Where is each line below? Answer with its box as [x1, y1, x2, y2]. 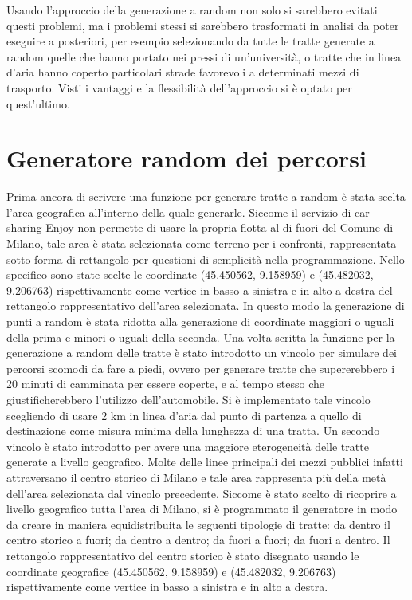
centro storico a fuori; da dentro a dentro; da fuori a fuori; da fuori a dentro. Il [6, 531, 390, 548]
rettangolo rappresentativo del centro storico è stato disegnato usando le [6, 547, 359, 563]
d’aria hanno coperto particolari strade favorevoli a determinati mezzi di [6, 64, 359, 80]
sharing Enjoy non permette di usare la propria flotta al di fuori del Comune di [6, 219, 394, 236]
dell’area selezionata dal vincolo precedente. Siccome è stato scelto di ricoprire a [6, 484, 397, 501]
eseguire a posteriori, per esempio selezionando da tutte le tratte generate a [6, 33, 375, 49]
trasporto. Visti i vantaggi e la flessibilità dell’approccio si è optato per [6, 79, 352, 96]
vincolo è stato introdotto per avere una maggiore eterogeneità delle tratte [6, 437, 369, 454]
